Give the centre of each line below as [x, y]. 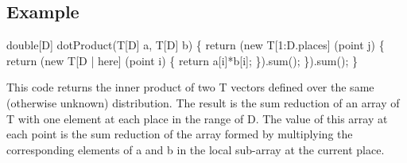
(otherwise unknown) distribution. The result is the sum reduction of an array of [203, 102]
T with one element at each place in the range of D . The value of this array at [197, 118]
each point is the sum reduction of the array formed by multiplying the [180, 134]
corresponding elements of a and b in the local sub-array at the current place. [196, 149]
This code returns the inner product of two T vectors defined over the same [190, 87]
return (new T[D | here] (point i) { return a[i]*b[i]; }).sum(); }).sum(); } [182, 60]
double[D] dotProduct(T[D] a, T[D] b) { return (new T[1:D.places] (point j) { [196, 45]
